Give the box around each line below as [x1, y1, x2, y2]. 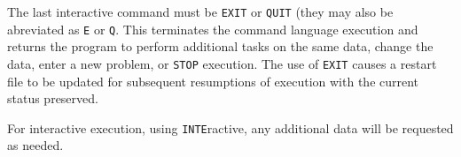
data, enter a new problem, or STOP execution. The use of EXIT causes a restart [7, 54, 437, 72]
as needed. [7, 136, 64, 154]
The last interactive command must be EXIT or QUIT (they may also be [7, 3, 394, 20]
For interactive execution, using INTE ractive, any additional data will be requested [7, 118, 454, 137]
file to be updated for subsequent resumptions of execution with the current [7, 71, 419, 90]
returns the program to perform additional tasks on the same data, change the [7, 37, 434, 56]
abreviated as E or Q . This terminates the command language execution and [7, 19, 418, 38]
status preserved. [7, 89, 98, 108]
